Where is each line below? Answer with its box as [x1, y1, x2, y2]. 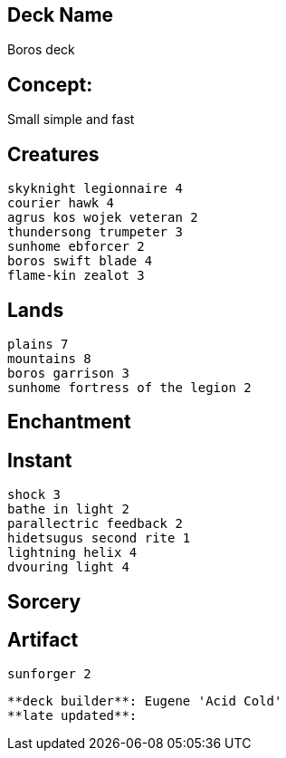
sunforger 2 [7, 667, 91, 682]
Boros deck [7, 42, 75, 58]
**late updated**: [7, 708, 138, 724]
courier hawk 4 [7, 196, 115, 211]
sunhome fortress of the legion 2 [7, 379, 252, 395]
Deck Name [7, 4, 114, 26]
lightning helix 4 [7, 545, 138, 561]
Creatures [7, 142, 100, 166]
